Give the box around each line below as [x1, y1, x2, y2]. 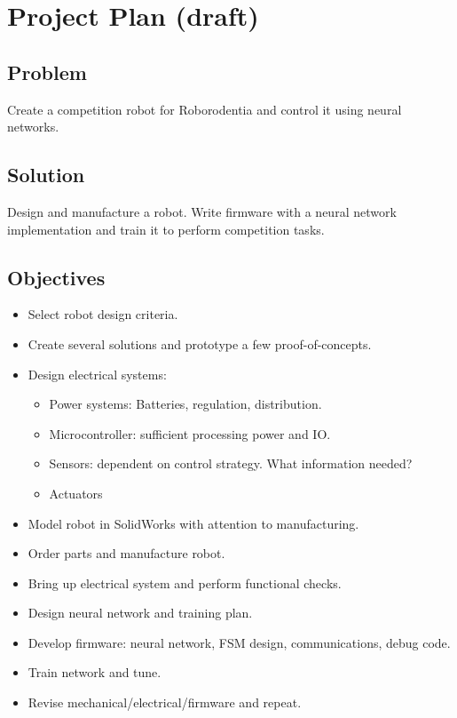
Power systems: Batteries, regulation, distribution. [49, 395, 322, 413]
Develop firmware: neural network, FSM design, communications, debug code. [28, 633, 451, 651]
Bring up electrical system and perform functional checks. [28, 573, 342, 592]
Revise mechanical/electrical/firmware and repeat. [28, 693, 302, 712]
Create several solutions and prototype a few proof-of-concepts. [28, 334, 372, 353]
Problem [7, 58, 87, 85]
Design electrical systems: [28, 364, 167, 383]
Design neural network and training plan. [28, 603, 253, 622]
